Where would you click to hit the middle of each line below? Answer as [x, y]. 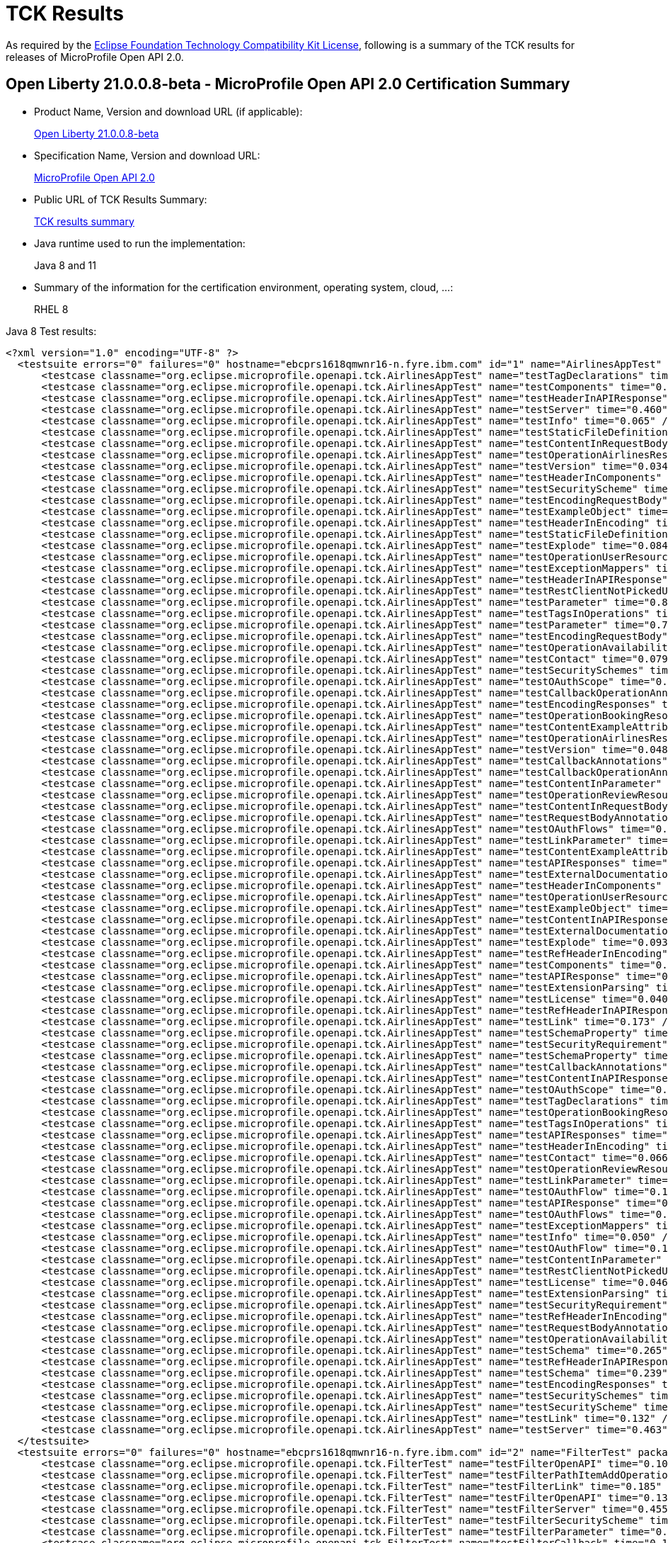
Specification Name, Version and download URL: [147, 155]
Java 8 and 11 [65, 265]
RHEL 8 [51, 309]
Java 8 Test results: [51, 331]
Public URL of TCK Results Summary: [121, 199]
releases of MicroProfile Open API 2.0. [95, 57]
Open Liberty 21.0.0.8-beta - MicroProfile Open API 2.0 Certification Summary [288, 84]
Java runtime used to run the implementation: [140, 243]
